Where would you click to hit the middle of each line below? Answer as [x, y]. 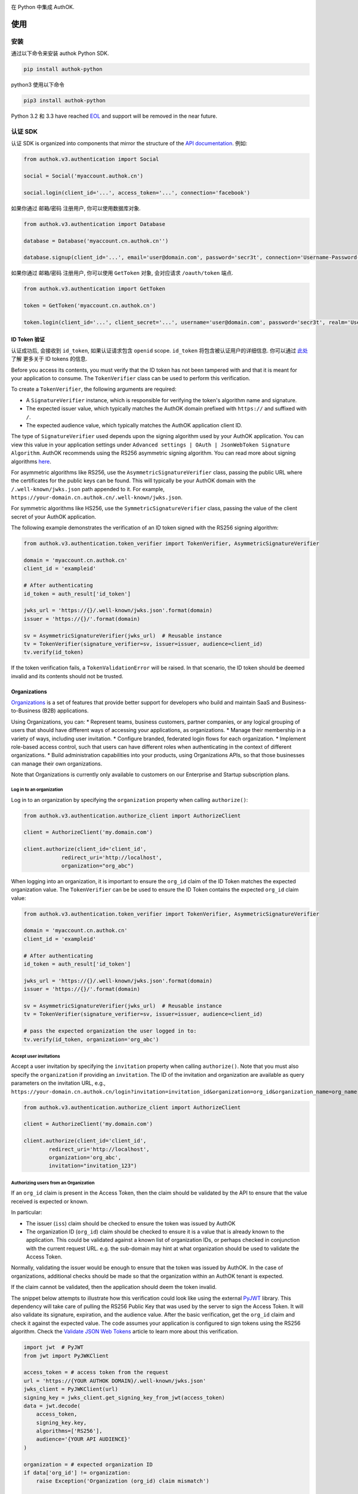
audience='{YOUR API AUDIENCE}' [84, 1439]
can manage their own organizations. [57, 763]
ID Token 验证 [28, 339]
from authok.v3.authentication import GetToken [94, 289]
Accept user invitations [36, 1056]
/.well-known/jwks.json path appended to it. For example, [88, 489]
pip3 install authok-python [64, 101]
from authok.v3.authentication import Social [91, 159]
